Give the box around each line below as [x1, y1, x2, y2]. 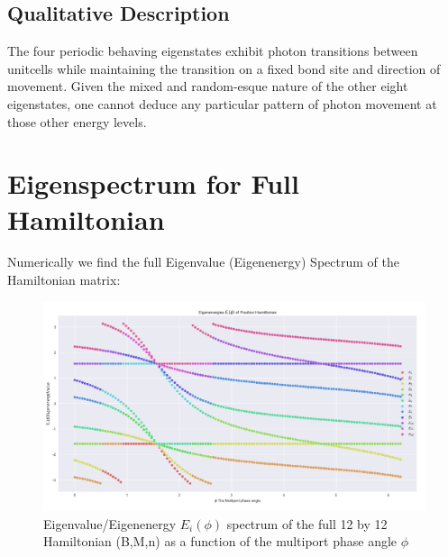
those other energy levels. [7, 112, 147, 131]
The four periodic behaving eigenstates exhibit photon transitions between [7, 41, 418, 60]
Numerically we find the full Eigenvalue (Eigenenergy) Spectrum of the [7, 252, 399, 271]
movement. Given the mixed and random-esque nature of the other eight [7, 77, 408, 96]
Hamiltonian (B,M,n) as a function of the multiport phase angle [43, 532, 398, 551]
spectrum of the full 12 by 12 [226, 514, 388, 533]
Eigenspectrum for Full [7, 165, 299, 202]
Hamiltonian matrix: [7, 270, 121, 289]
